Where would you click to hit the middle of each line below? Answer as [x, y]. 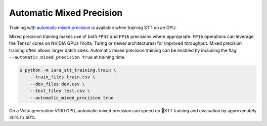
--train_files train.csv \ [63, 77]
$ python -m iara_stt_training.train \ [68, 70]
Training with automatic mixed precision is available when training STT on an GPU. [93, 28]
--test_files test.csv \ [60, 91]
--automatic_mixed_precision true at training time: [67, 57]
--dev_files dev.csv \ [57, 84]
